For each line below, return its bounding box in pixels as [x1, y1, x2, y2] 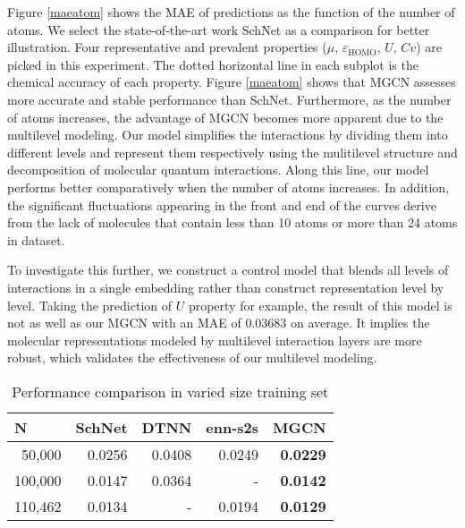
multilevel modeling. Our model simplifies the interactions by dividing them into [7, 125, 448, 144]
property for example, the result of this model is [188, 295, 452, 314]
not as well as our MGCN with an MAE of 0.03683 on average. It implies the [7, 313, 430, 332]
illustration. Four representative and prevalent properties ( [7, 38, 327, 56]
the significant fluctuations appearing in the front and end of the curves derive [7, 195, 436, 214]
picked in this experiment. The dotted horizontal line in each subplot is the [7, 55, 418, 73]
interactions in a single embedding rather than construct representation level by [7, 277, 444, 296]
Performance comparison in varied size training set [12, 380, 329, 402]
